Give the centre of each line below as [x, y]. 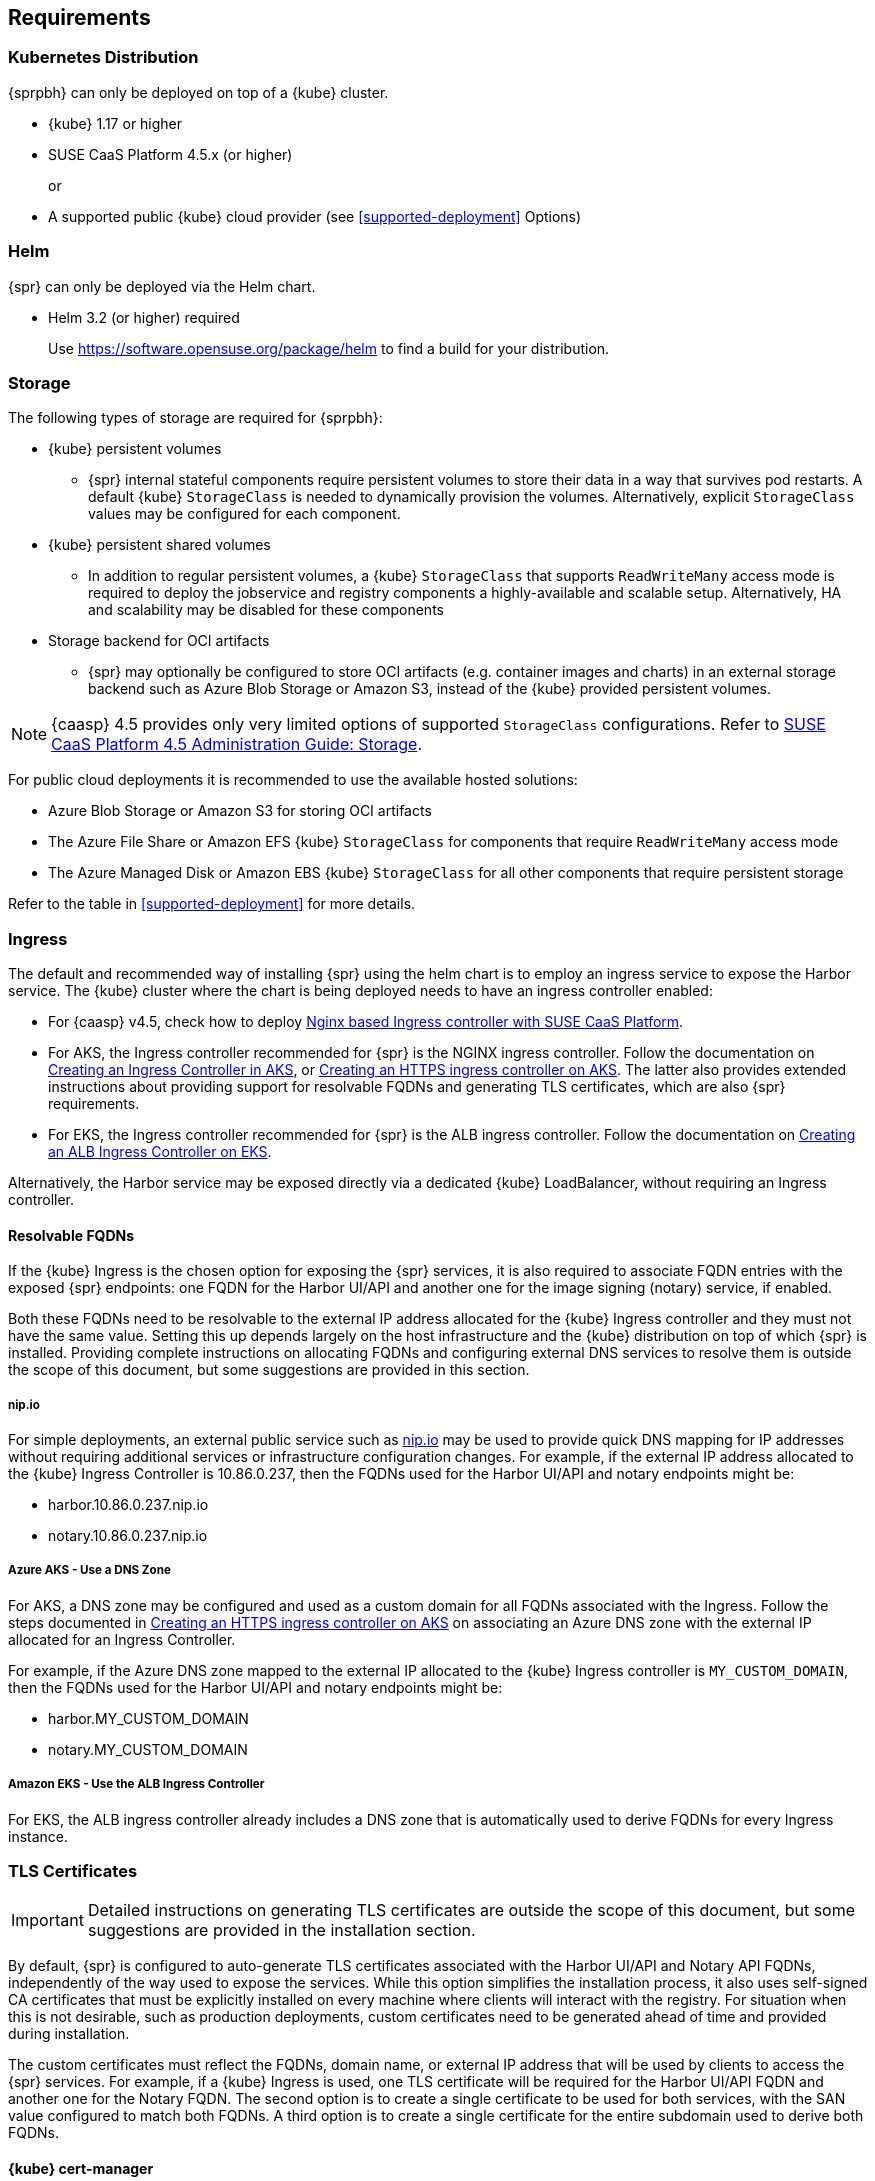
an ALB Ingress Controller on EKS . [160, 1152]
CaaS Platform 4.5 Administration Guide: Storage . [237, 744]
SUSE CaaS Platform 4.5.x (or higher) [170, 154]
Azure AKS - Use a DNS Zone [89, 1570]
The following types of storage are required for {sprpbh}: [195, 418]
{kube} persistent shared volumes [159, 545]
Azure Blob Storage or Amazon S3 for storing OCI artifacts [240, 811]
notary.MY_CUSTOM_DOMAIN [148, 1749]
